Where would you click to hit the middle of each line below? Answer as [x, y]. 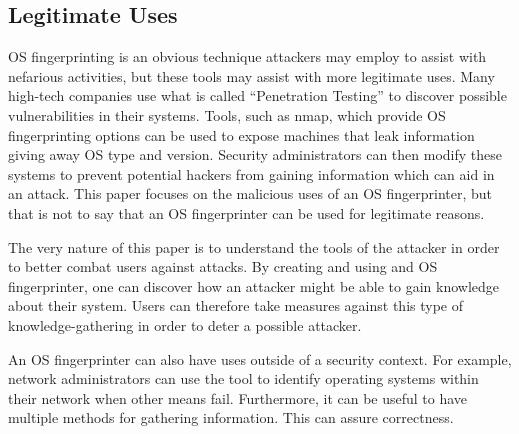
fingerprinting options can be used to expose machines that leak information [241, 134]
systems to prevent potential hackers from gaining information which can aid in [251, 173]
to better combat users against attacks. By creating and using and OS [223, 266]
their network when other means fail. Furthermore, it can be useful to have [238, 397]
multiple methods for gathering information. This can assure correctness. [231, 417]
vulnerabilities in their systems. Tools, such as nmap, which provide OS [227, 114]
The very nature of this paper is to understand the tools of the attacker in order [254, 246]
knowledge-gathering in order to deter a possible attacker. [185, 324]
